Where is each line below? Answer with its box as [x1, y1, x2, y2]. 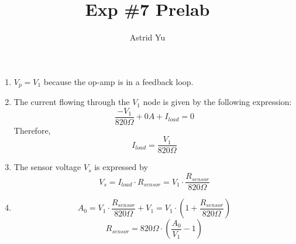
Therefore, [13, 124, 51, 136]
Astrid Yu [129, 31, 166, 43]
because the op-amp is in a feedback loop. [43, 75, 194, 87]
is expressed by [94, 161, 148, 173]
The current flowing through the [13, 96, 130, 108]
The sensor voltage [13, 161, 81, 173]
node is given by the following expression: [143, 96, 292, 108]
